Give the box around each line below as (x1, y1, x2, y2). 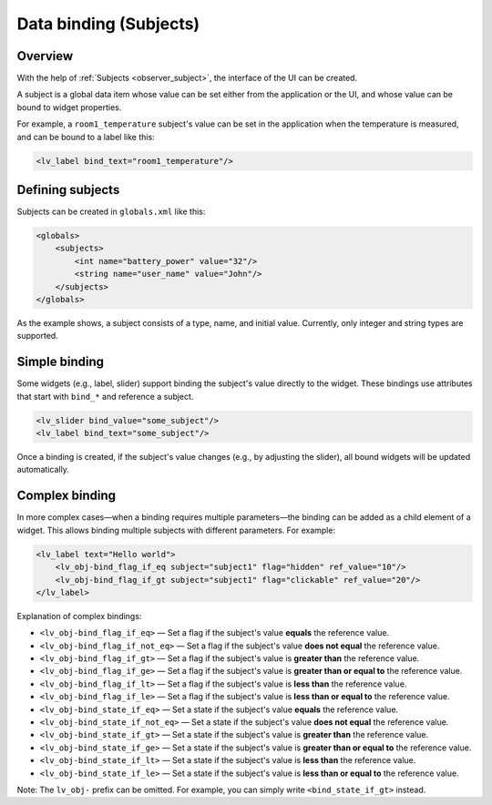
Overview (16, 48, 74, 64)
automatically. (16, 464, 70, 475)
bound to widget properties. (16, 101, 122, 113)
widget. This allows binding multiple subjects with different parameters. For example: (16, 525, 336, 535)
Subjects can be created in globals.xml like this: (16, 206, 206, 218)
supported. (16, 331, 58, 341)
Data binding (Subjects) (16, 14, 200, 34)
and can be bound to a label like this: (16, 131, 155, 142)
